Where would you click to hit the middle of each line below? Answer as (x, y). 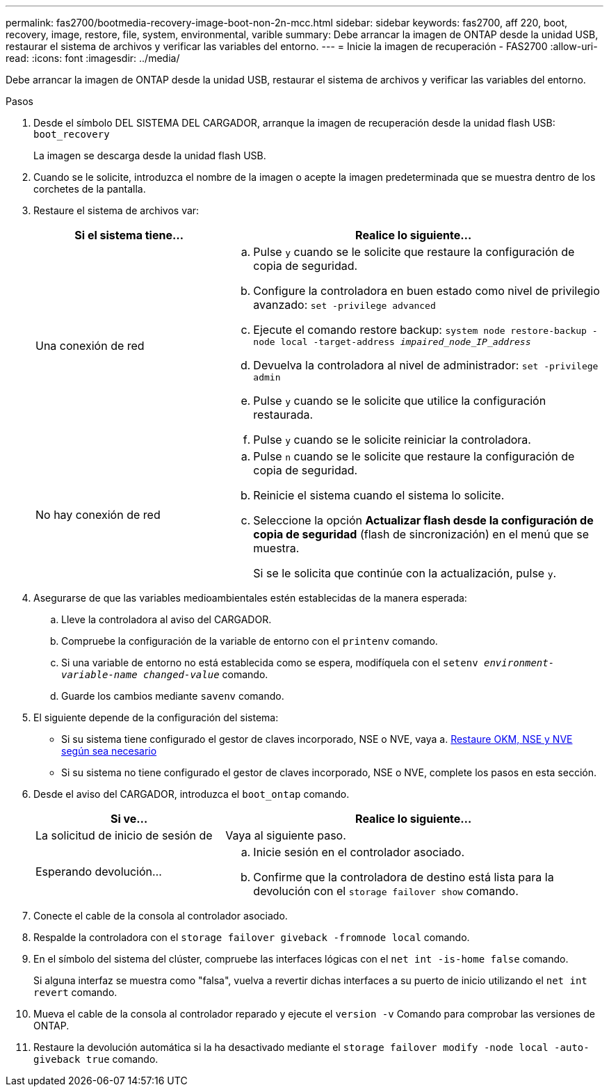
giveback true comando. (96, 1059)
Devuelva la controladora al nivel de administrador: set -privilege (426, 365)
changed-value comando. (206, 674)
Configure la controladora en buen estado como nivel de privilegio (427, 291)
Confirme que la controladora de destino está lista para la (404, 877)
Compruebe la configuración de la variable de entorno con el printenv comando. (250, 641)
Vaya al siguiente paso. (286, 835)
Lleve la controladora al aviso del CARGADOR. (167, 619)
